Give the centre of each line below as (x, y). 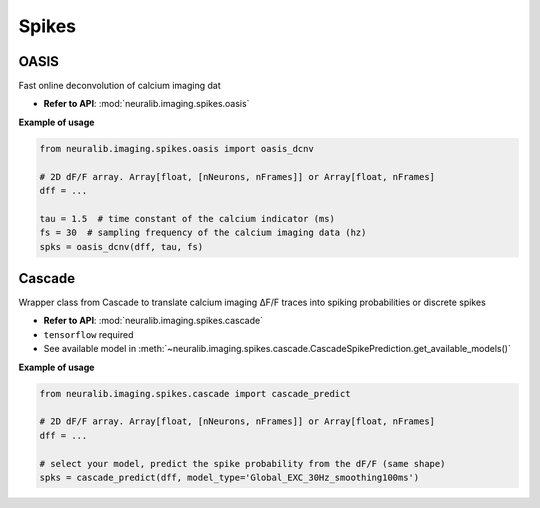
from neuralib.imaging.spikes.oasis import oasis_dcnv (176, 148)
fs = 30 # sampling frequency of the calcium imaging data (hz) (203, 233)
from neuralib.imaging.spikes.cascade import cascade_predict (195, 393)
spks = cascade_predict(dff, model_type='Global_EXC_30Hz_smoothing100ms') (229, 477)
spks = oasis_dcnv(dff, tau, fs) (121, 246)
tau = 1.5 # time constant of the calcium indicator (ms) (187, 218)
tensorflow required (88, 334)
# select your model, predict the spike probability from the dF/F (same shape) (242, 463)
